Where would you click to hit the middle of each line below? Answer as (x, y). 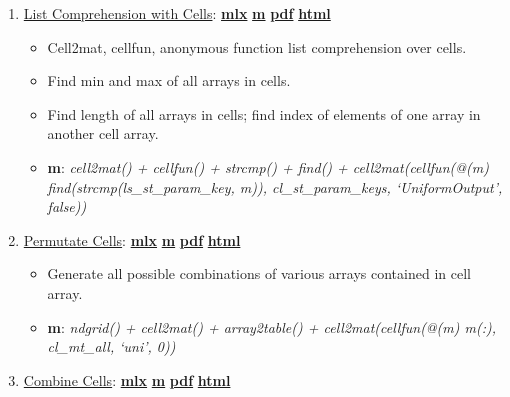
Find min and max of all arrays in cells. (169, 80)
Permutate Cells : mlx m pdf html (132, 239)
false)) (67, 206)
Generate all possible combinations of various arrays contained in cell (259, 273)
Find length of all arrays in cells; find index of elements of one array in (264, 113)
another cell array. (103, 133)
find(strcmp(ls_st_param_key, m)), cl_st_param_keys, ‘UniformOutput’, (275, 186)
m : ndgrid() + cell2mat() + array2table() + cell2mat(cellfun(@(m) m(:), (272, 326)
